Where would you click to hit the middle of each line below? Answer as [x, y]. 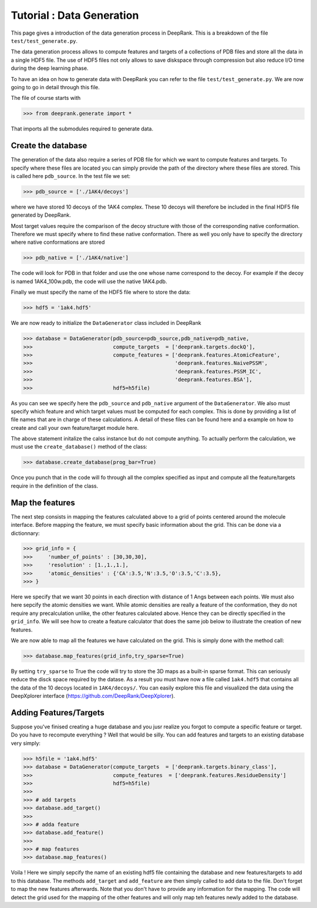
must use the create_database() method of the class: [79, 447]
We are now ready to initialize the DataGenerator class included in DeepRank [106, 323]
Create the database [49, 146]
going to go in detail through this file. [55, 87]
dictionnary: [26, 533]
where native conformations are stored [58, 242]
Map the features [43, 502]
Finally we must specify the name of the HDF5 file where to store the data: [101, 292]
